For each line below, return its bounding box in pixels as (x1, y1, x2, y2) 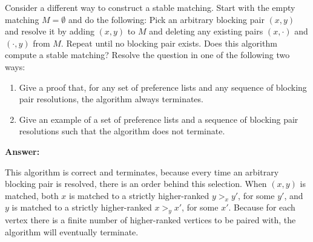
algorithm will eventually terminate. (5, 225, 139, 238)
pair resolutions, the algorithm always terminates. (19, 93, 203, 105)
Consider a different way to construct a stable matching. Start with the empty (5, 1, 295, 13)
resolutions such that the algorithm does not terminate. (19, 125, 225, 137)
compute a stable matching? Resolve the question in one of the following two (5, 48, 290, 61)
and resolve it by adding (5, 25, 94, 38)
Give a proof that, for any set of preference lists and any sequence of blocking (19, 80, 307, 93)
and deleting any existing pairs (149, 25, 263, 38)
